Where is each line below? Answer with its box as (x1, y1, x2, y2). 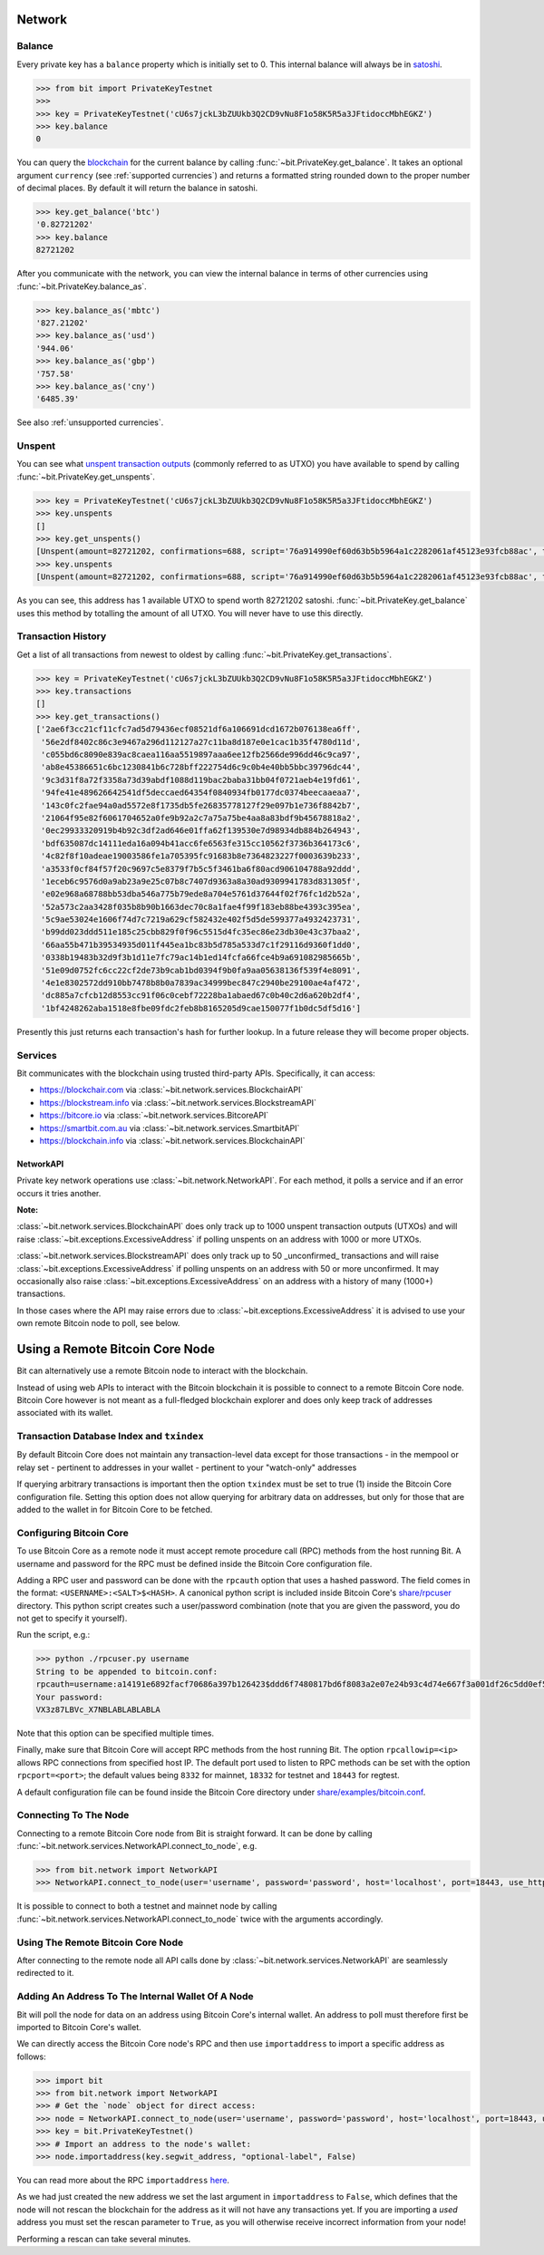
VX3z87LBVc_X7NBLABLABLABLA (35, 1705, 160, 1715)
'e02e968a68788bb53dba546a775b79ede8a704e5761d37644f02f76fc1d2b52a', (41, 889, 362, 899)
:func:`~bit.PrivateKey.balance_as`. (16, 281, 147, 292)
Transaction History (16, 630, 107, 643)
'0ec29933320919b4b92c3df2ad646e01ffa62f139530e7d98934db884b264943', (41, 826, 362, 836)
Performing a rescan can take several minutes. (16, 2233, 191, 2244)
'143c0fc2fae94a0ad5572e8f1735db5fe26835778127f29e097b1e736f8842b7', (41, 800, 362, 810)
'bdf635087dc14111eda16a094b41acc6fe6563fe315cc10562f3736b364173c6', (41, 838, 362, 848)
